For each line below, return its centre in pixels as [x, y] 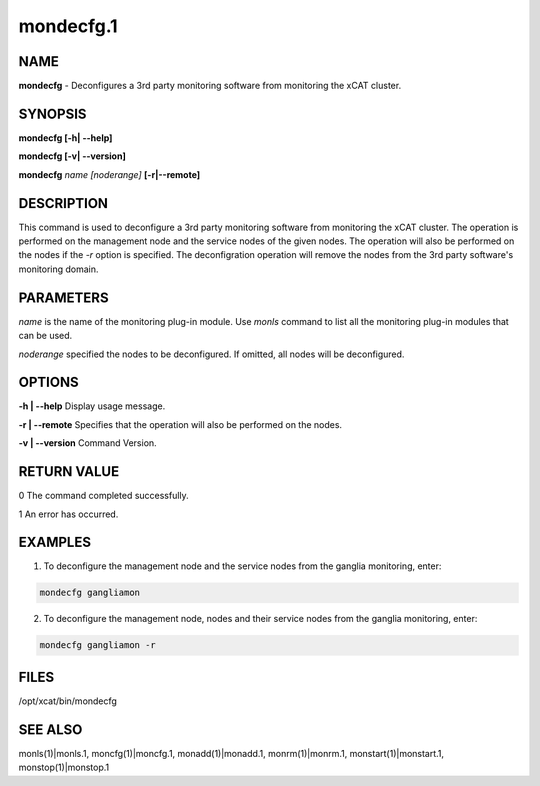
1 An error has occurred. [68, 514]
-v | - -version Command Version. [87, 443]
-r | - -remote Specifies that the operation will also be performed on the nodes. [180, 424]
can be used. [45, 336]
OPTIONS [48, 382]
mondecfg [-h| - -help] [65, 137]
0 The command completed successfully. [103, 496]
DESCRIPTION [63, 203]
